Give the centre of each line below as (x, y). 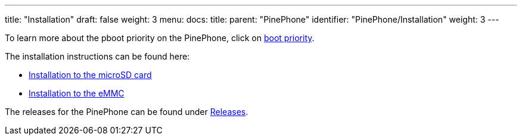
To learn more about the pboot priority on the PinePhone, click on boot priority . (160, 38)
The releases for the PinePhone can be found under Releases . (127, 112)
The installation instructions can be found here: (97, 56)
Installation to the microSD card (90, 75)
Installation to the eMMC (77, 93)
